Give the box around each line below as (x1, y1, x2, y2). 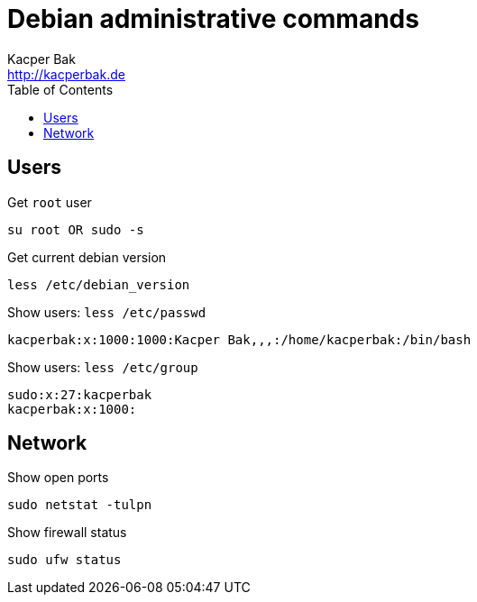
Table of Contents (7, 81, 114, 97)
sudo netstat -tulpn (7, 497, 152, 513)
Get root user (7, 194, 92, 210)
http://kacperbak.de (7, 66, 125, 82)
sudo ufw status (7, 552, 122, 568)
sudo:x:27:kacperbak (7, 387, 152, 402)
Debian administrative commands (7, 4, 419, 34)
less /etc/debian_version (7, 277, 190, 292)
